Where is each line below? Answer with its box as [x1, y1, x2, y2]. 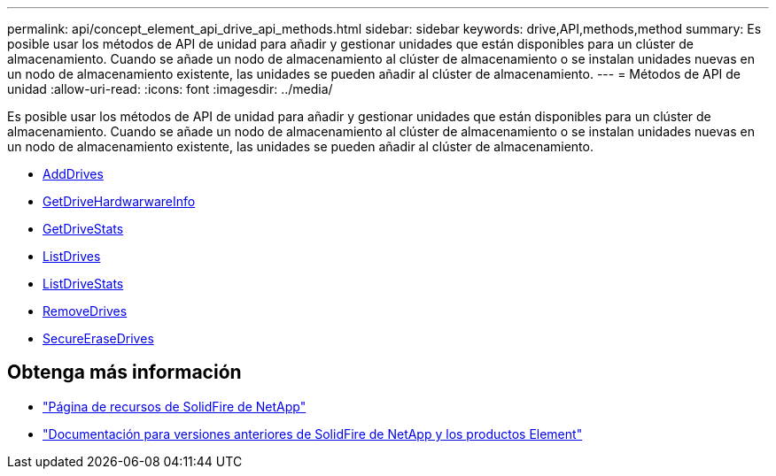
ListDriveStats [43, 276, 124, 291]
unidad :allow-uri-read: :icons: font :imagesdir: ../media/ [7, 81, 333, 96]
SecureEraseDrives [43, 331, 154, 346]
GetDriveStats [43, 221, 124, 236]
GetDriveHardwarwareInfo [43, 194, 196, 209]
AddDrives [43, 166, 104, 181]
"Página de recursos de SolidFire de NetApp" [43, 398, 307, 414]
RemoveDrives [43, 303, 128, 319]
